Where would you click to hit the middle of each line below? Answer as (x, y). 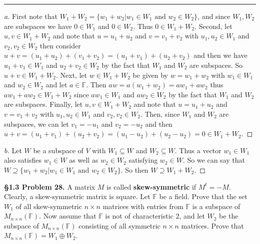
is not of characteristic (139, 216)
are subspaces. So (216, 65)
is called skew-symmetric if (151, 186)
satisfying (143, 160)
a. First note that (31, 16)
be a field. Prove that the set (203, 196)
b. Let (13, 150)
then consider (60, 45)
